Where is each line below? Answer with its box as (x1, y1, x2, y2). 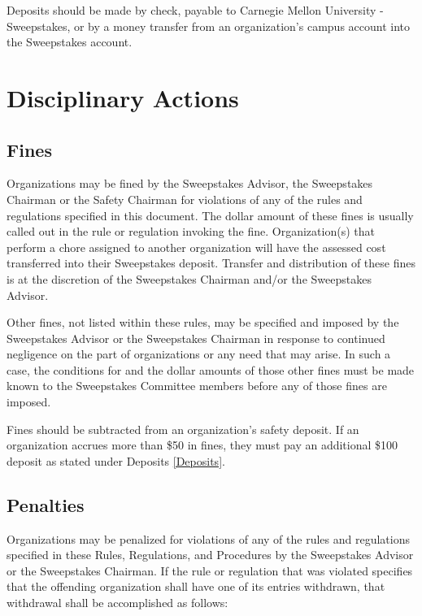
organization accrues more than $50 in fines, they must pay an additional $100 (7, 436, 398, 453)
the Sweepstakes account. (7, 33, 133, 50)
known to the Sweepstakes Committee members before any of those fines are (7, 377, 387, 394)
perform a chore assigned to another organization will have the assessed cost (7, 238, 386, 255)
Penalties (7, 492, 85, 517)
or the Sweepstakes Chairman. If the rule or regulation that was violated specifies (7, 562, 413, 579)
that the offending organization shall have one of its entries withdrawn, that (7, 578, 385, 595)
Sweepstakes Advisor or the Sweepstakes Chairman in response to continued (7, 329, 385, 346)
